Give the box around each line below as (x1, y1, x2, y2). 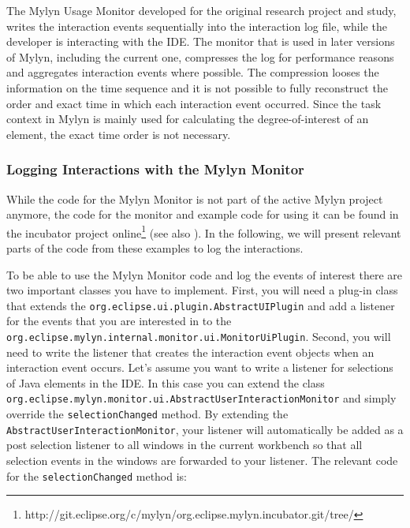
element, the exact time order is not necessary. (6, 125, 231, 142)
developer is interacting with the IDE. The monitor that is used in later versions (6, 33, 395, 50)
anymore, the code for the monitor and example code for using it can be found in (6, 206, 399, 223)
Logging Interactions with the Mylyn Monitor (6, 159, 304, 179)
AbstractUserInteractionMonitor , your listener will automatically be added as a (6, 421, 404, 437)
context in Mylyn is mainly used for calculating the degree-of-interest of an (6, 110, 369, 127)
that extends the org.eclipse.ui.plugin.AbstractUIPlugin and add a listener (6, 297, 395, 313)
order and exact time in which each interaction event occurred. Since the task (6, 95, 382, 111)
